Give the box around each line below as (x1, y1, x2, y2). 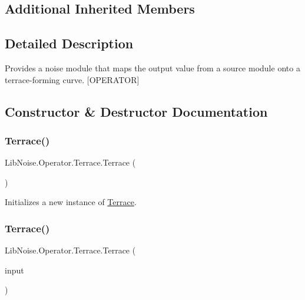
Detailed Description (5, 34, 134, 52)
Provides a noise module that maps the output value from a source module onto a (5, 61, 300, 74)
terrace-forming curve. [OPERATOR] (5, 73, 140, 85)
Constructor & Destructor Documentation (5, 102, 268, 120)
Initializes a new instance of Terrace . (5, 196, 137, 208)
